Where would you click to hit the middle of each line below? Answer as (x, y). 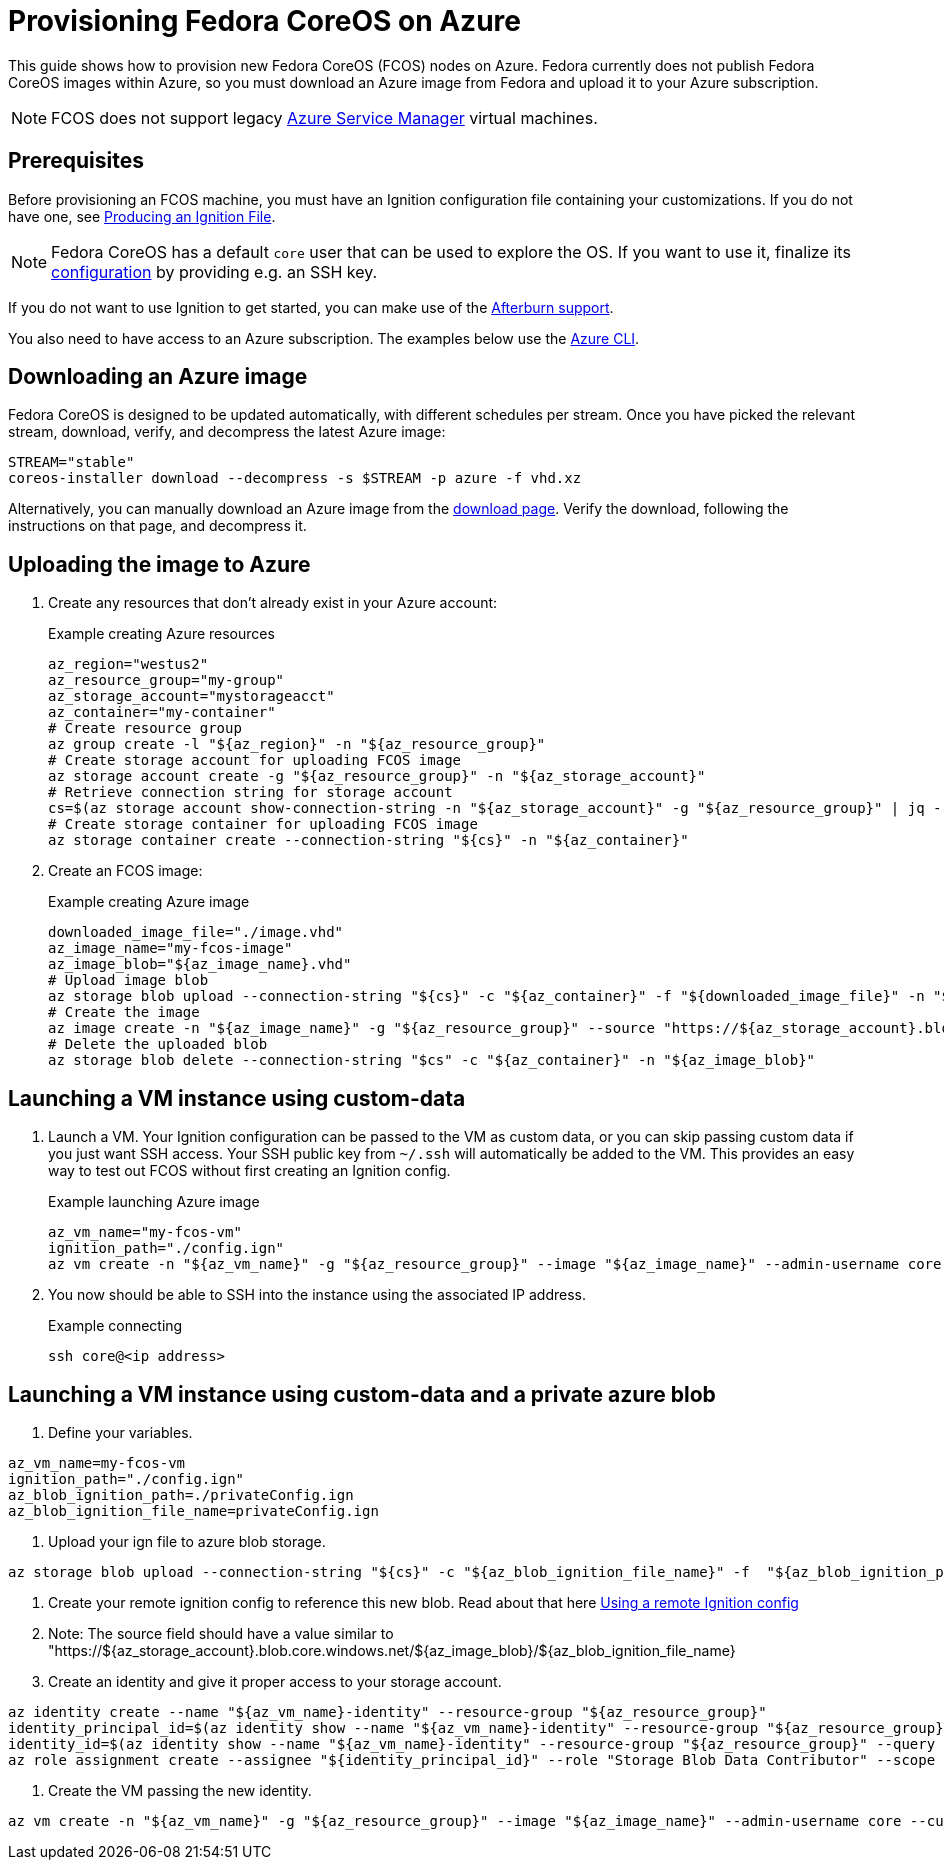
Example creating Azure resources (161, 634)
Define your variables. (120, 1432)
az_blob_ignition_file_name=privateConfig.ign (193, 1510)
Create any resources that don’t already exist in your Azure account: (273, 603)
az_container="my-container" (162, 712)
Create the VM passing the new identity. (180, 1790)
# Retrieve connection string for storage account (250, 792)
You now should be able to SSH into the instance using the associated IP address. (317, 1295)
